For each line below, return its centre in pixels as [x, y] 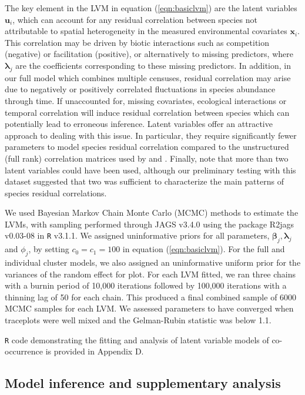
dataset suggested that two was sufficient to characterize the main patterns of [144, 181]
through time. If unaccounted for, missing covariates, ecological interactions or [146, 100]
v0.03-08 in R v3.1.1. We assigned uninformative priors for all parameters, [137, 235]
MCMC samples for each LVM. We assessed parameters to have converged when [149, 308]
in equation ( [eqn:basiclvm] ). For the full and [204, 249]
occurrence [24, 351]
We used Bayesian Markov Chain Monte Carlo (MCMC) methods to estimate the [152, 212]
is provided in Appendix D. [95, 351]
